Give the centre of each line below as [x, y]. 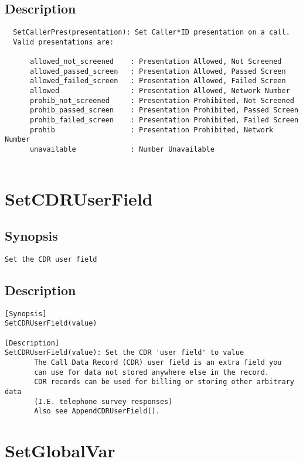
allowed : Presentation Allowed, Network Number [160, 91]
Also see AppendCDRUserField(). [97, 411]
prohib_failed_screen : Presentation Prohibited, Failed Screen [164, 120]
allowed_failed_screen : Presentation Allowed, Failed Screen [158, 81]
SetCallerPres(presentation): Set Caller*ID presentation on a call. [151, 32]
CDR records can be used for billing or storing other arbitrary [164, 382]
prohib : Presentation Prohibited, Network [151, 130]
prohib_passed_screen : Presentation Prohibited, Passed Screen [164, 110]
